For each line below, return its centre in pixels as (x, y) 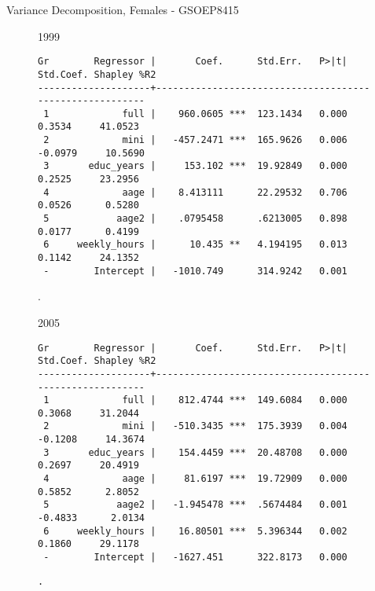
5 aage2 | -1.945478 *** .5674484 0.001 (195, 505)
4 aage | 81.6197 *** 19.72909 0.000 (195, 479)
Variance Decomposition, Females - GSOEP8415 (123, 9)
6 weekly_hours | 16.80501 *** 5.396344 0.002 (195, 531)
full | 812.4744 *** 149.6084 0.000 (235, 400)
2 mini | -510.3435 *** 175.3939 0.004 (195, 426)
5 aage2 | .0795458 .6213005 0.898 (195, 219)
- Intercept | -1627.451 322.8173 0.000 (195, 558)
